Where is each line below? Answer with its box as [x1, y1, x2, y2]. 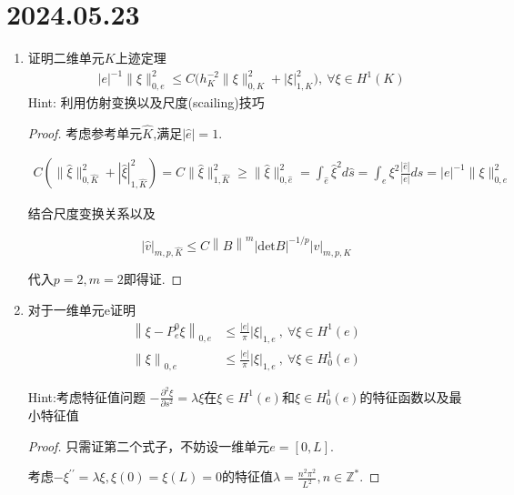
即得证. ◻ [123, 269, 183, 288]
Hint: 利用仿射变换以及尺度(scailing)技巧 [27, 93, 265, 112]
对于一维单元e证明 [27, 299, 136, 318]
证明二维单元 [27, 48, 105, 67]
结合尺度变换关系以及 [27, 204, 156, 223]
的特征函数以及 [359, 387, 449, 406]
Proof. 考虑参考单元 [27, 123, 143, 142]
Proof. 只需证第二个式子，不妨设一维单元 [27, 436, 270, 455]
